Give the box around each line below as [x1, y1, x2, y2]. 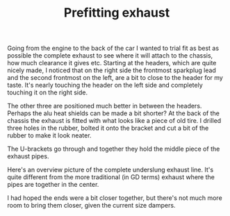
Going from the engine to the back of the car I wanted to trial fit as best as [7, 44, 220, 53]
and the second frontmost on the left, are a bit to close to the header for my [7, 74, 224, 82]
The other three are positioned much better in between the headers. [7, 102, 202, 110]
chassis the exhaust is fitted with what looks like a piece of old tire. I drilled [7, 117, 222, 125]
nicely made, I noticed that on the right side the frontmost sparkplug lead [7, 66, 217, 74]
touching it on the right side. [7, 88, 88, 97]
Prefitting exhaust [63, 5, 170, 21]
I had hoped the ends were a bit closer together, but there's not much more [7, 194, 222, 202]
